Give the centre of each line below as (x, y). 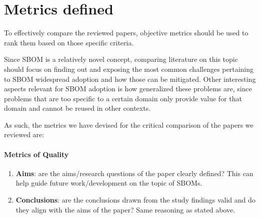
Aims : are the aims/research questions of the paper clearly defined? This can (134, 173)
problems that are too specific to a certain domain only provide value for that (123, 98)
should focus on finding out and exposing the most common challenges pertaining (129, 69)
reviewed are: (24, 134)
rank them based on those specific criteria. (69, 42)
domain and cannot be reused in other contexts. (77, 108)
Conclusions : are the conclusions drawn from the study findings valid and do (135, 200)
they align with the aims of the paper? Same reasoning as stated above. (125, 209)
